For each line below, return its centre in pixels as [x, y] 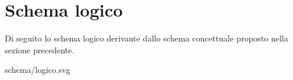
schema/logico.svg [38, 70]
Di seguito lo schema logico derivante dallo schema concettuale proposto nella [146, 38]
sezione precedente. [40, 49]
